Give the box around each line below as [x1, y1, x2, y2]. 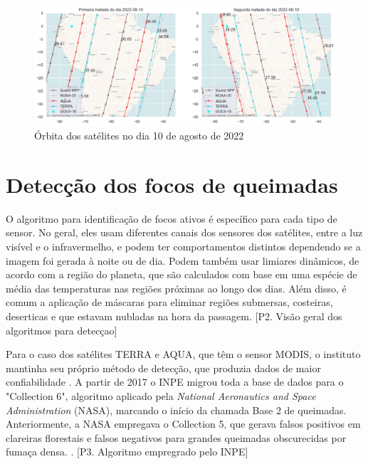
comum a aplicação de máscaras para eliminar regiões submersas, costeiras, [6, 295, 333, 310]
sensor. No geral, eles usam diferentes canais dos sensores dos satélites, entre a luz [6, 225, 363, 240]
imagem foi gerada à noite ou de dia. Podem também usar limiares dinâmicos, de [6, 253, 359, 268]
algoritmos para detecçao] [6, 322, 117, 337]
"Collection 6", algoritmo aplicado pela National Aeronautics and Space [6, 388, 316, 403]
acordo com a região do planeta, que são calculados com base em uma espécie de [6, 267, 357, 282]
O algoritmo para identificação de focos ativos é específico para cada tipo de [6, 211, 337, 226]
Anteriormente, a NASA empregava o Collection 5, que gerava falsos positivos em [6, 416, 361, 431]
